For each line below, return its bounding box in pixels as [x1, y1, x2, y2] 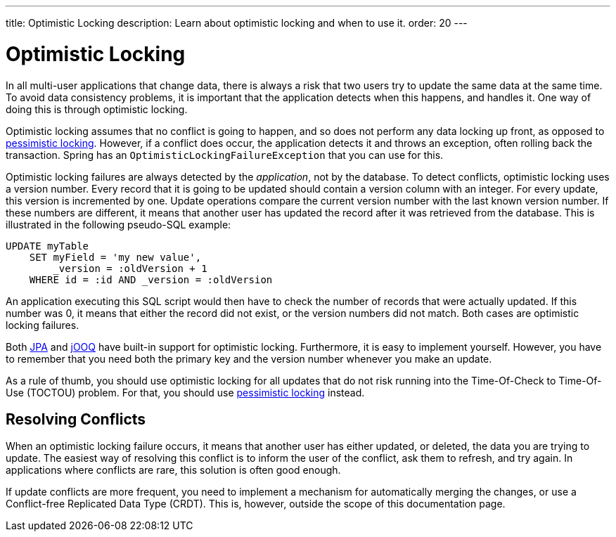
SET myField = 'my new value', [29, 251, 202, 263]
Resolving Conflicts [6, 410, 146, 428]
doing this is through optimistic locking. [6, 103, 188, 115]
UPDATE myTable [6, 240, 89, 252]
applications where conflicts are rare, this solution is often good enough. [6, 464, 341, 477]
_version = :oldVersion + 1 [53, 262, 207, 274]
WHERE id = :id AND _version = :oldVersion [29, 273, 273, 285]
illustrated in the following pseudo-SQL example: [6, 218, 231, 231]
